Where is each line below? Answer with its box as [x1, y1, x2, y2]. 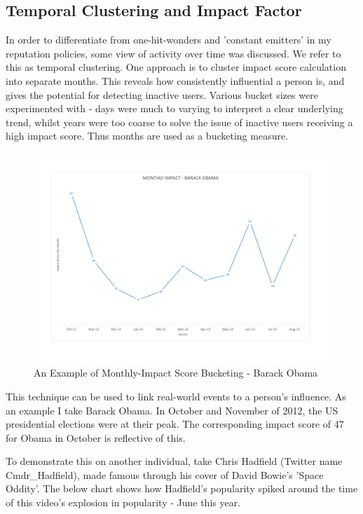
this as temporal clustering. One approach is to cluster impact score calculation [6, 60, 346, 74]
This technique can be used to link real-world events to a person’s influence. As [6, 388, 346, 403]
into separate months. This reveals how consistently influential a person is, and [6, 73, 345, 88]
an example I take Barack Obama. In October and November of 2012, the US [6, 403, 338, 417]
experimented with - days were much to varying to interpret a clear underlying [6, 101, 343, 116]
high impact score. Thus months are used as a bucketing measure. [6, 128, 289, 143]
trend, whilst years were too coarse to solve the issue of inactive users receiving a [6, 114, 353, 129]
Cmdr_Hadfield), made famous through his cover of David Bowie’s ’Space [6, 467, 324, 482]
